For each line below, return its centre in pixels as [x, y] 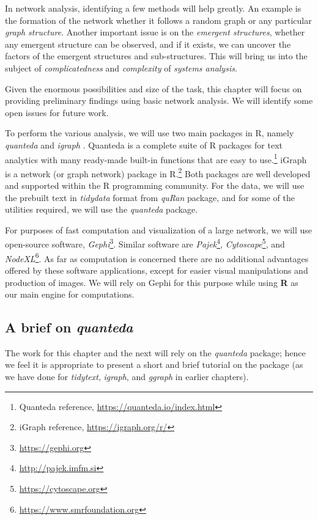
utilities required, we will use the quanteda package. [102, 209]
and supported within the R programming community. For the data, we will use [155, 185]
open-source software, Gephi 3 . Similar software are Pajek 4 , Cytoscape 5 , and [145, 243]
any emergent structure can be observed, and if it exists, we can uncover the [148, 44]
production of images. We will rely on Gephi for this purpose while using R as [152, 282]
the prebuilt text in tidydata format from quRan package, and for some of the [150, 197]
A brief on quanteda [69, 327]
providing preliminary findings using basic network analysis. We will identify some [159, 101]
